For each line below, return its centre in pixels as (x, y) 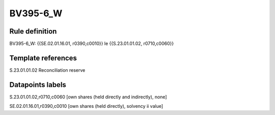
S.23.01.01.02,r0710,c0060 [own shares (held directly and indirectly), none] (88, 97)
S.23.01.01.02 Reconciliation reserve (47, 70)
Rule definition (33, 31)
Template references (43, 58)
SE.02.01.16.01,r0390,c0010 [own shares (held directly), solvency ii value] (86, 106)
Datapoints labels (38, 85)
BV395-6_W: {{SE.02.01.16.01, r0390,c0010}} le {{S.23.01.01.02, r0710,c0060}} (92, 44)
